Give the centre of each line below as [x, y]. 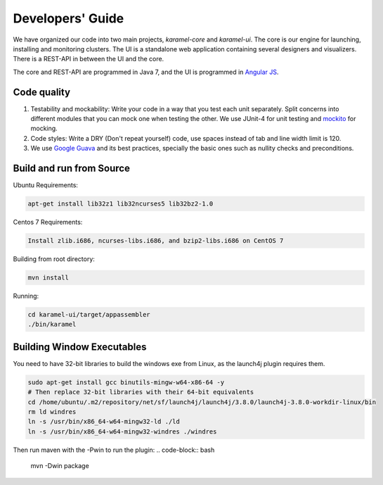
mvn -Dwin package [60, 466]
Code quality [41, 92]
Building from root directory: [54, 259]
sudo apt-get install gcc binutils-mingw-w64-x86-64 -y [126, 382]
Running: [26, 296]
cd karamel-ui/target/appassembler [89, 314]
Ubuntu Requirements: [46, 185]
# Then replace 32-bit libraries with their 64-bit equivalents [141, 392]
